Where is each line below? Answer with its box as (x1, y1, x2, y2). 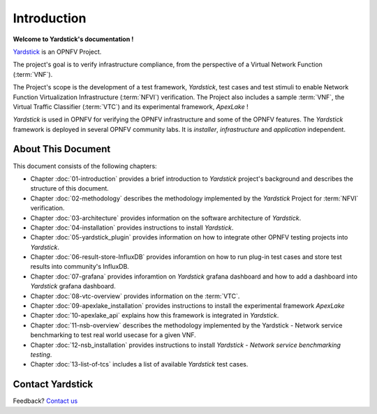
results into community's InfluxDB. (30, 263, 129, 271)
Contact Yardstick (13, 378, 94, 390)
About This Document (13, 143, 111, 155)
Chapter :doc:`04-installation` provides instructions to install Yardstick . (30, 223, 234, 232)
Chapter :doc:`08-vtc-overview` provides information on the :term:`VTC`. (30, 292, 240, 300)
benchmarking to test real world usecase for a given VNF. (30, 331, 197, 339)
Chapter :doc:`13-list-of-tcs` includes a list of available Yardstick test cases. (30, 360, 249, 369)
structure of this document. (30, 184, 110, 193)
